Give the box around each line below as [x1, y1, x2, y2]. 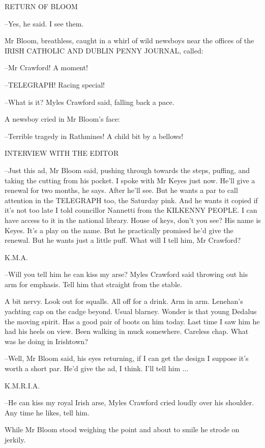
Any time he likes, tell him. [5, 407, 90, 417]
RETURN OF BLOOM [5, 1, 78, 11]
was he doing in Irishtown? [5, 335, 88, 346]
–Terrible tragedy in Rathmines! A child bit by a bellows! [5, 130, 184, 141]
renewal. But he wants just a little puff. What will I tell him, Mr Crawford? [5, 235, 241, 245]
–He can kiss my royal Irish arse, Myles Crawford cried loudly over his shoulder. [5, 397, 254, 408]
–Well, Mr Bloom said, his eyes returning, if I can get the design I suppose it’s [5, 353, 249, 363]
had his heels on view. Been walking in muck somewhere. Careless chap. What [5, 326, 249, 337]
